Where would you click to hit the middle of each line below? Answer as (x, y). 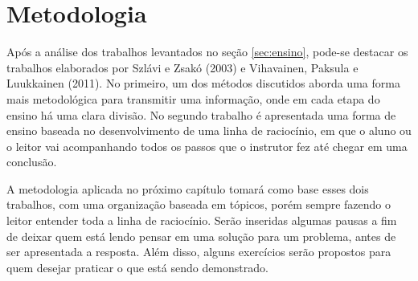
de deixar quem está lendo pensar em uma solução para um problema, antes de (201, 236)
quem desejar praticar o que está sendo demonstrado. (137, 267)
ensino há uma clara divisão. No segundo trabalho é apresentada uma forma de (201, 114)
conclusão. (32, 162)
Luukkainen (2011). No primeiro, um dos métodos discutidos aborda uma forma (203, 83)
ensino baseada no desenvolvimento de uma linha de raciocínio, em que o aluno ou (209, 130)
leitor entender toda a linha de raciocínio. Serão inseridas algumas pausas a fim (202, 220)
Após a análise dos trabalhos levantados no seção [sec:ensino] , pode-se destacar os (207, 52)
